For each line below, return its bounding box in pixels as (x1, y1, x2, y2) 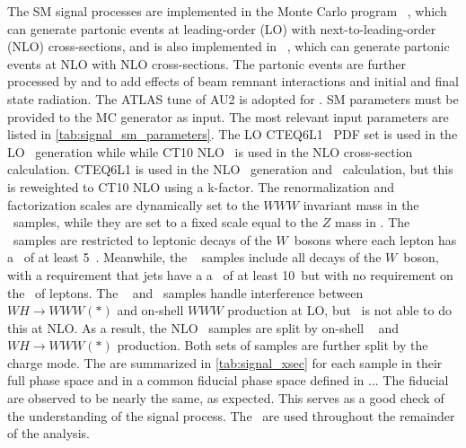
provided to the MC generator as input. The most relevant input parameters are (7, 107, 449, 126)
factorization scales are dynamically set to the (7, 195, 259, 214)
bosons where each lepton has (294, 230, 457, 249)
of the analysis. (7, 424, 90, 443)
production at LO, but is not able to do (227, 301, 452, 320)
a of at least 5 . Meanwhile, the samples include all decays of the (7, 248, 382, 267)
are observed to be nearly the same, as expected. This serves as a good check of (7, 389, 444, 408)
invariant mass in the (303, 195, 419, 214)
